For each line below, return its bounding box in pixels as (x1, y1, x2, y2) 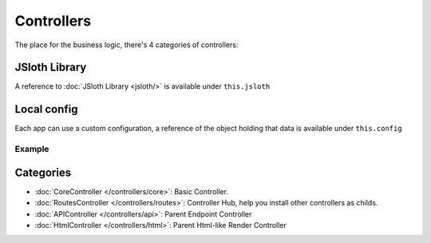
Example (14, 144, 49, 155)
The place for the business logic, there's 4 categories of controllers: (14, 40, 239, 50)
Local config (14, 102, 78, 116)
